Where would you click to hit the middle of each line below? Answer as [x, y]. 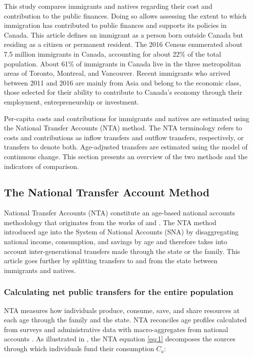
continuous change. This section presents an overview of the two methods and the [126, 156]
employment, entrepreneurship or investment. [72, 101]
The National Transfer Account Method [107, 192]
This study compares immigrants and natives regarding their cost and [108, 6]
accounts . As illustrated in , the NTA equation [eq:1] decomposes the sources [120, 339]
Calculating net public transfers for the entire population [119, 292]
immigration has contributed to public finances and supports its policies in [115, 25]
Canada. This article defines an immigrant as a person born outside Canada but [124, 34]
